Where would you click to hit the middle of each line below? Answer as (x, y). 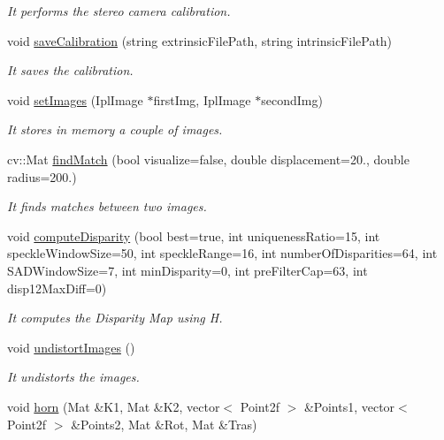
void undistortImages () (71, 347)
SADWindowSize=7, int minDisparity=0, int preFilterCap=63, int (188, 270)
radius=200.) (42, 176)
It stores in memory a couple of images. (115, 129)
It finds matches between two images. (107, 206)
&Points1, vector (349, 406)
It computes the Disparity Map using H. (115, 318)
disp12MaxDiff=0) (57, 288)
